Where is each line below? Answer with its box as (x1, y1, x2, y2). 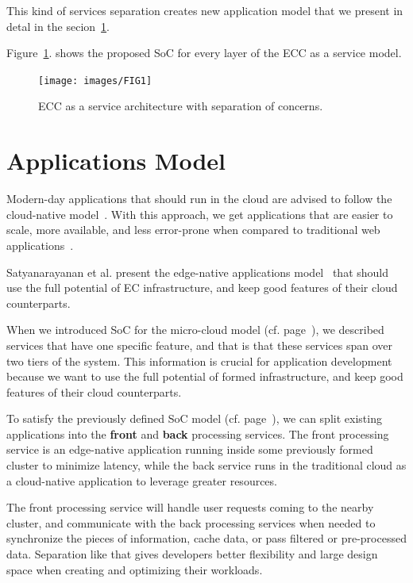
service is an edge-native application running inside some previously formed (6, 441, 373, 458)
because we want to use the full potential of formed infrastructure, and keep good (6, 368, 403, 385)
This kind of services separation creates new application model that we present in (6, 2, 403, 18)
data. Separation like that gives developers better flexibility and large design (6, 546, 378, 562)
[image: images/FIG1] (38, 75, 152, 86)
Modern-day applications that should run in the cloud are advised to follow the (6, 190, 392, 207)
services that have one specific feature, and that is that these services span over (6, 336, 393, 353)
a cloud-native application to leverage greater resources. (6, 472, 277, 489)
